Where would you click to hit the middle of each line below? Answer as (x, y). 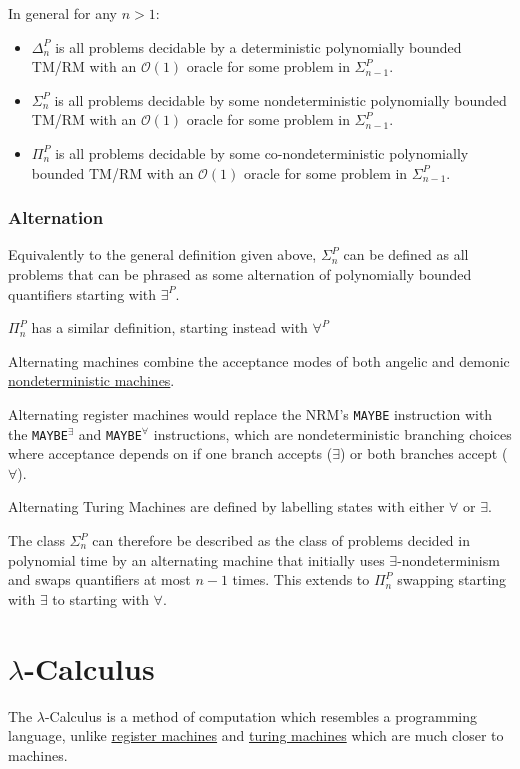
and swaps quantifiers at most (99, 579)
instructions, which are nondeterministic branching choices (332, 433)
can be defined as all (406, 254)
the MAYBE (38, 433)
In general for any (62, 13)
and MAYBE (110, 433)
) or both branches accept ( (423, 453)
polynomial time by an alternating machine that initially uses (196, 559)
